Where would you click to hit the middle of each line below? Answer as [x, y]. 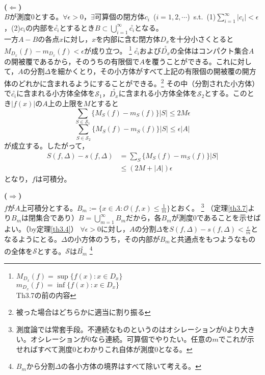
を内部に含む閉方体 [128, 39]
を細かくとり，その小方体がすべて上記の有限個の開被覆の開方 [153, 71]
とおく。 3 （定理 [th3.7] [209, 207]
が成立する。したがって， [47, 146]
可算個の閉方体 [120, 17]
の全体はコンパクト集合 [209, 51]
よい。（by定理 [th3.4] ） [41, 229]
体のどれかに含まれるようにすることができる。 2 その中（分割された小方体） [132, 82]
